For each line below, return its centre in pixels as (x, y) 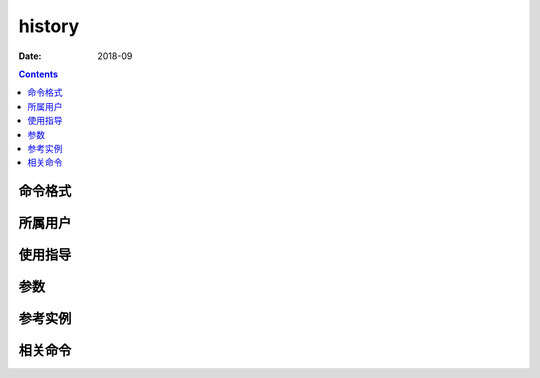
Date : (30, 56)
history (49, 26)
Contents (38, 74)
